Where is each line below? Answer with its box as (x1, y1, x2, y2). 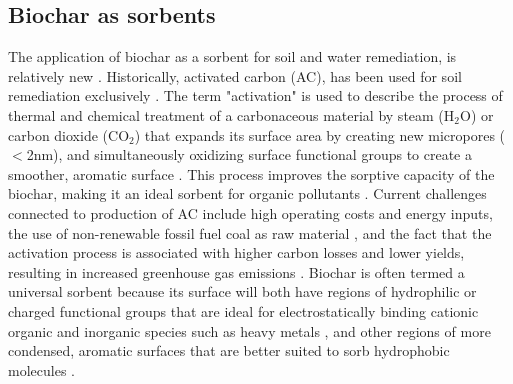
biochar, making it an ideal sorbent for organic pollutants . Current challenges (8, 183, 487, 204)
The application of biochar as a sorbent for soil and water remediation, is (8, 46, 457, 67)
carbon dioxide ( (8, 124, 109, 145)
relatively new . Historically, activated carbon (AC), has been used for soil (8, 65, 462, 86)
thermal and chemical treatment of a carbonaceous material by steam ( (8, 104, 444, 125)
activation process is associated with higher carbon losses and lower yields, (8, 242, 465, 263)
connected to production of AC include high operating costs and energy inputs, (8, 202, 493, 223)
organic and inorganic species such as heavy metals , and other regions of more (8, 320, 491, 341)
